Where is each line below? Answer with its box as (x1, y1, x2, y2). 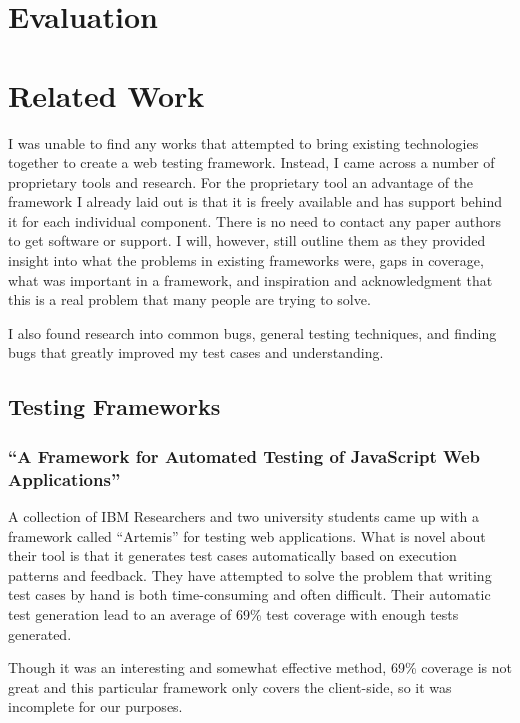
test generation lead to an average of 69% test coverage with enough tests (8, 603, 459, 624)
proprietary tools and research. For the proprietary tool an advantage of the (8, 171, 474, 192)
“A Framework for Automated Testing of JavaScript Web (8, 443, 480, 468)
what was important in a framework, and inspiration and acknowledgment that (8, 269, 493, 290)
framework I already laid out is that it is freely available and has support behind (8, 191, 503, 212)
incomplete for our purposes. (8, 696, 183, 717)
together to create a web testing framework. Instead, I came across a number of (8, 152, 495, 173)
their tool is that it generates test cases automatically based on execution (8, 545, 457, 566)
